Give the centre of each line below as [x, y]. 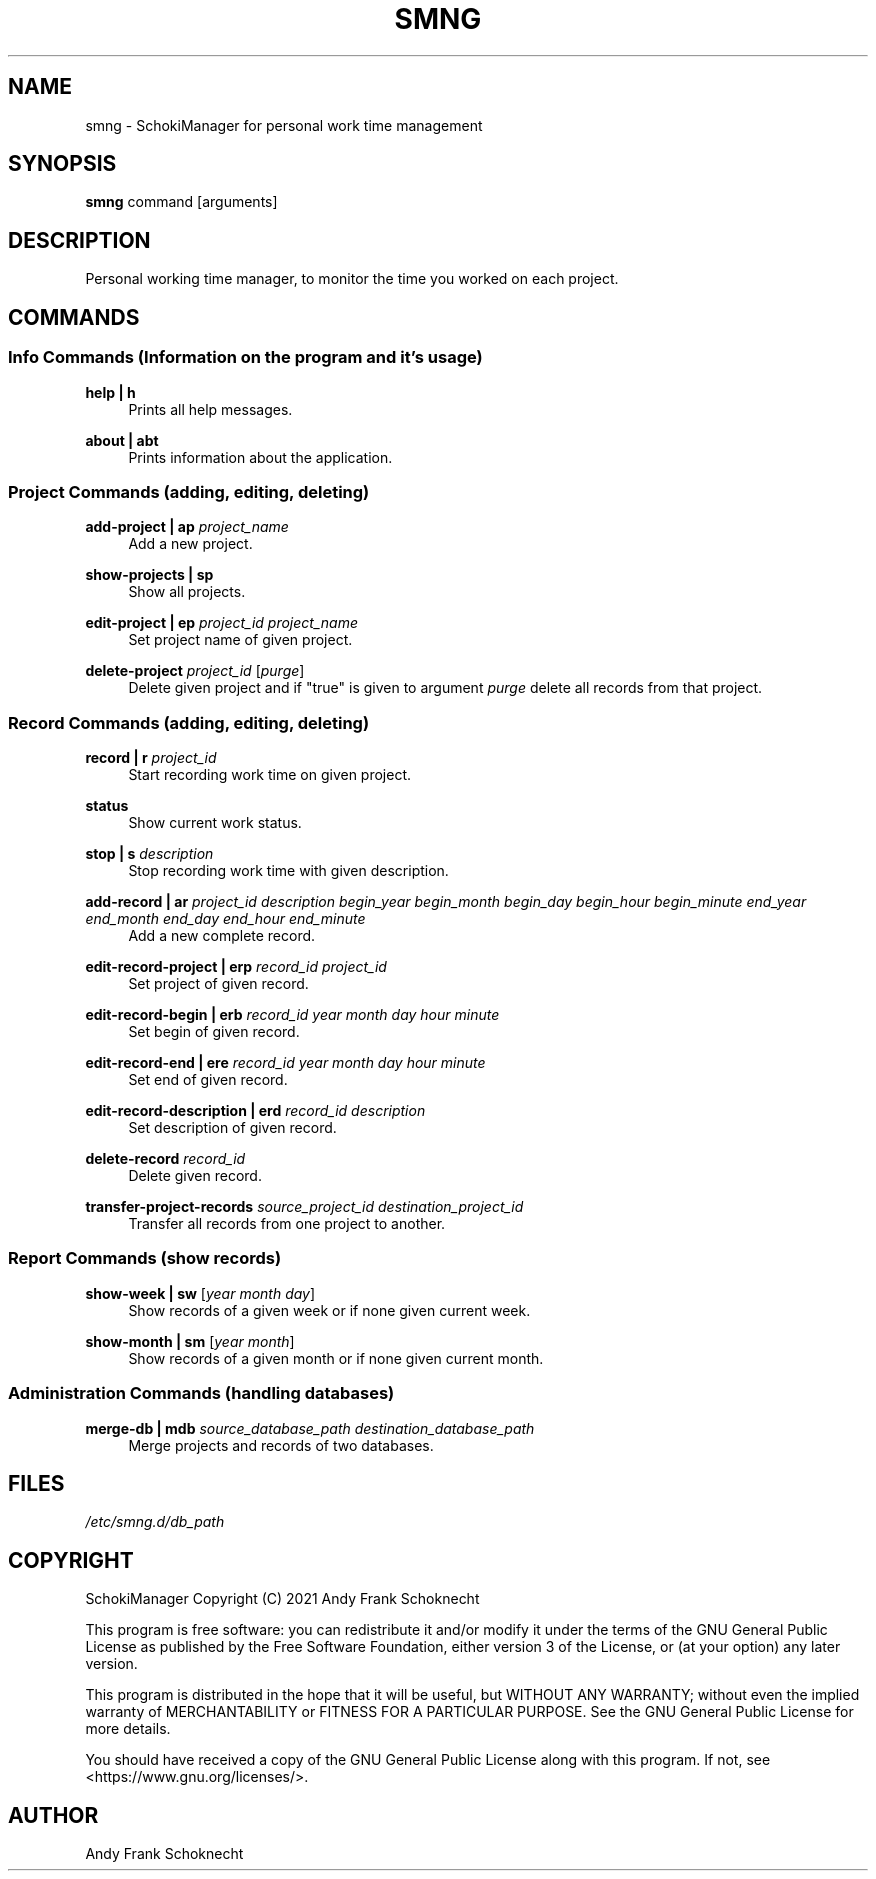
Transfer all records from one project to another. [287, 1223]
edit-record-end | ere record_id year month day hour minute [285, 1062]
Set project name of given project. [240, 640]
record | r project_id [151, 757]
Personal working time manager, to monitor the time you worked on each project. [352, 279]
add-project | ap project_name [187, 527]
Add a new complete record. [222, 935]
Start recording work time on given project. [270, 774]
